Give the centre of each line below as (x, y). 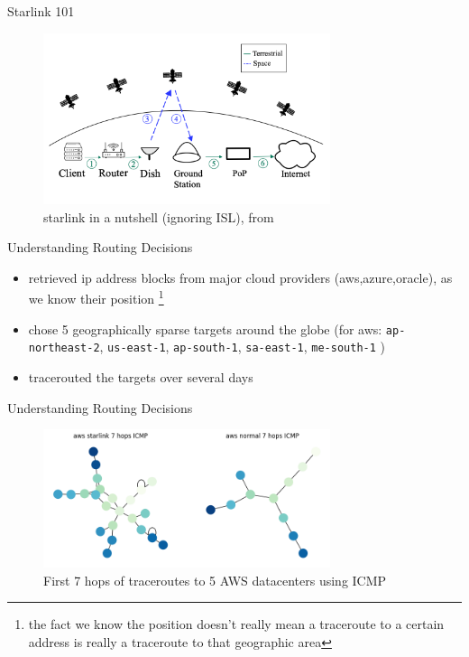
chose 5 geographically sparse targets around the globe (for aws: (205, 328)
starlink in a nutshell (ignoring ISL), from (159, 216)
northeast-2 (64, 348)
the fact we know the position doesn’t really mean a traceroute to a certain (236, 624)
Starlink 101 (41, 11)
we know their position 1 (96, 297)
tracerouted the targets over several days (141, 376)
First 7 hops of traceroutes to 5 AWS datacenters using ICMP (215, 580)
